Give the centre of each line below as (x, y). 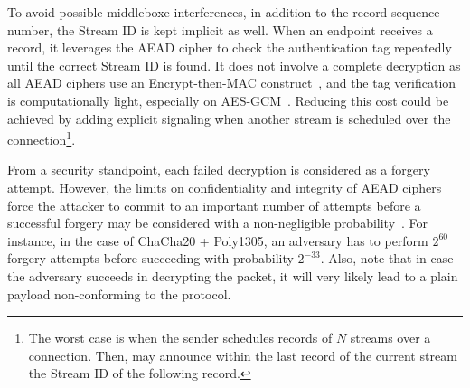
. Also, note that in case (387, 258)
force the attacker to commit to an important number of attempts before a (214, 205)
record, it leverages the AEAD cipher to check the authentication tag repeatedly (230, 47)
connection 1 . (42, 138)
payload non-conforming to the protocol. (119, 293)
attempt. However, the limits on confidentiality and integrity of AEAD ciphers (225, 187)
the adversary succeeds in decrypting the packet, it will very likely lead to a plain (233, 275)
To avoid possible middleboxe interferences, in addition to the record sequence (224, 12)
